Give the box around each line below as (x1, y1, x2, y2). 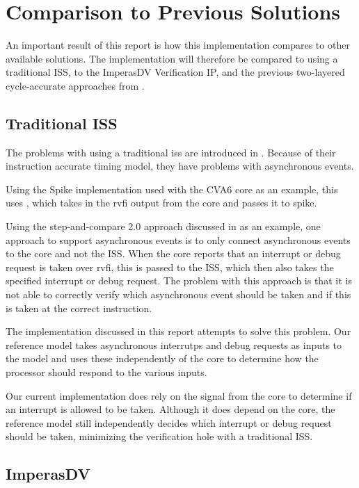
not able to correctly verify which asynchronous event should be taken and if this (6, 287, 351, 302)
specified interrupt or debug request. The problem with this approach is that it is (6, 273, 352, 288)
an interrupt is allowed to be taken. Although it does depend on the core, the (6, 402, 335, 416)
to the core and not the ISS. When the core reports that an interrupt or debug (6, 246, 341, 261)
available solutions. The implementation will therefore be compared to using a (6, 51, 338, 65)
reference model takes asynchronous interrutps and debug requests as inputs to (6, 337, 342, 352)
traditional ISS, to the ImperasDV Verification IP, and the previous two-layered (6, 65, 345, 79)
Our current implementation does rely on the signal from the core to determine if (6, 388, 352, 402)
